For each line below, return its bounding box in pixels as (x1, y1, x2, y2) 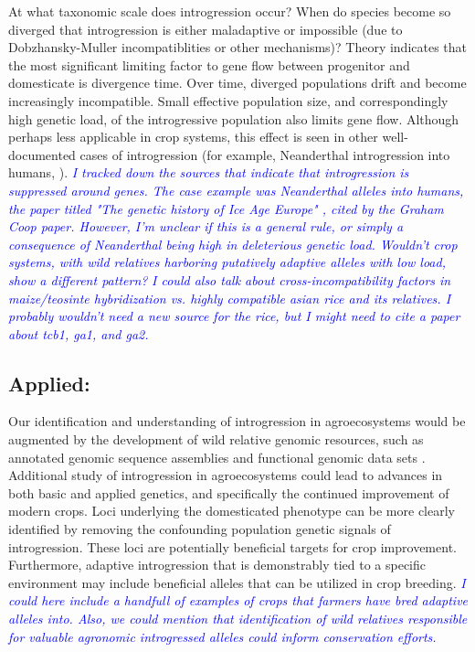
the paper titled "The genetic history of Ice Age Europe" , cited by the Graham (8, 198, 444, 218)
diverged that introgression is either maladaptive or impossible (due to (8, 19, 403, 38)
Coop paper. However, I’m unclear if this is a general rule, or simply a (8, 217, 404, 236)
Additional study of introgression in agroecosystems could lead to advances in (8, 465, 443, 485)
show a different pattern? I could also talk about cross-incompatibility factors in (8, 270, 451, 289)
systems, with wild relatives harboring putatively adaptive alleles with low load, (8, 252, 446, 272)
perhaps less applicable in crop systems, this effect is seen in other (8, 127, 378, 146)
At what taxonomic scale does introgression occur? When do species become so (8, 2, 451, 20)
